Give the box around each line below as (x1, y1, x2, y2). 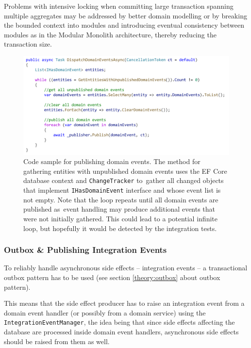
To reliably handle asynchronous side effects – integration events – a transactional (4, 263, 248, 273)
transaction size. (4, 39, 52, 49)
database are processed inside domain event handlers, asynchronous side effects (4, 327, 239, 336)
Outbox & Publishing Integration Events (4, 244, 167, 256)
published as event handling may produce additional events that (23, 204, 216, 214)
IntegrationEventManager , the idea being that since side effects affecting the (4, 317, 235, 327)
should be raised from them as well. (4, 336, 110, 346)
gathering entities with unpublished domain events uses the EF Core (23, 166, 227, 176)
